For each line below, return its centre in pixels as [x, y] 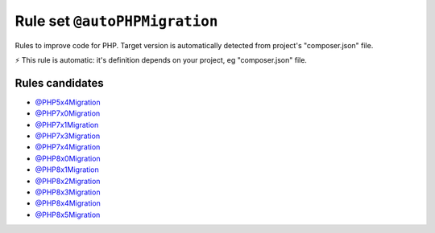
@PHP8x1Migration [67, 170]
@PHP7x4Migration [68, 147]
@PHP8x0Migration [68, 158]
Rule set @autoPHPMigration [116, 21]
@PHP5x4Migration [68, 102]
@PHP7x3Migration [68, 136]
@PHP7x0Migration [68, 113]
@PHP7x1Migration [67, 125]
